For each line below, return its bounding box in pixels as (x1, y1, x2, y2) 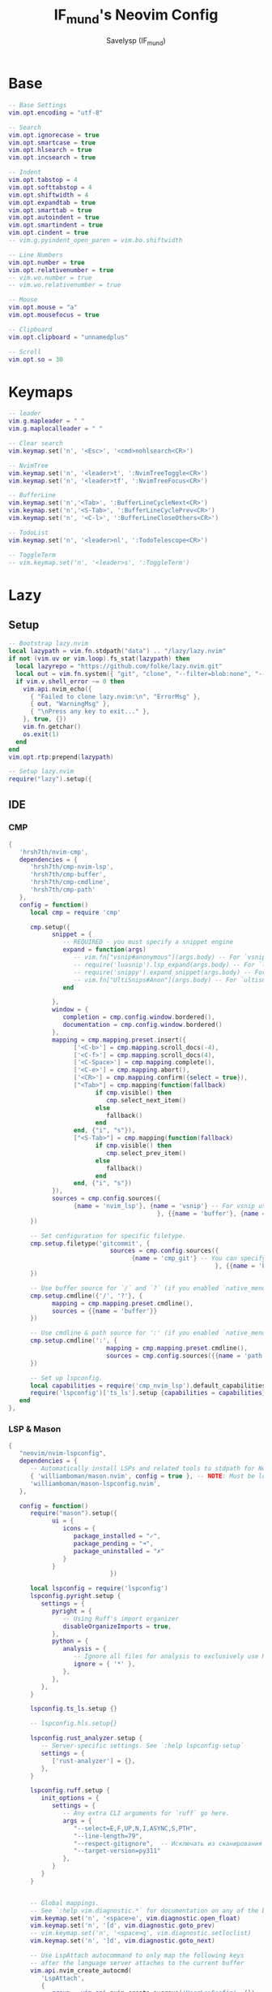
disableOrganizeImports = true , (62, 1622, 172, 1630)
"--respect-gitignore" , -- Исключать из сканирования (73, 1839, 263, 1847)
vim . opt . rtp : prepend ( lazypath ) (8, 753, 114, 761)
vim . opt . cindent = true (8, 229, 89, 237)
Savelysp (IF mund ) (106, 35, 166, 47)
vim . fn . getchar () (23, 723, 82, 731)
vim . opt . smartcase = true (8, 138, 96, 147)
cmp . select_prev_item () (106, 1149, 186, 1157)
